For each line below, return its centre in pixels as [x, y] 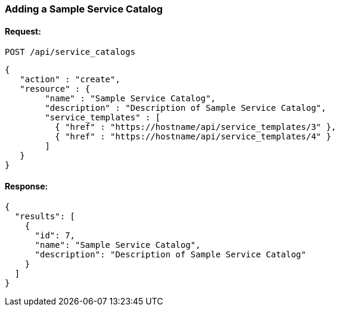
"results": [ [45, 217]
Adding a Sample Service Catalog [84, 9]
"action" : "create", [70, 80]
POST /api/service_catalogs [70, 52]
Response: [27, 186]
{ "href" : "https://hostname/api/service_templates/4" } [193, 137]
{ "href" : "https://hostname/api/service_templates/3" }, [196, 127]
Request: [23, 31]
